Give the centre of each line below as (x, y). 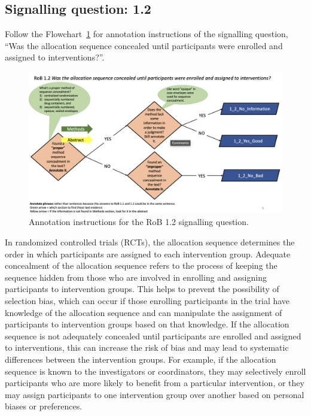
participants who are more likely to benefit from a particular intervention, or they (155, 383)
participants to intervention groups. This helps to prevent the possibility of (142, 289)
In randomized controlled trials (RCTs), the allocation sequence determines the (150, 242)
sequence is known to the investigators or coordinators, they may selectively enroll (155, 371)
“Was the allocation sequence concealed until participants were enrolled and (144, 45)
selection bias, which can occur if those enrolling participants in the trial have (147, 300)
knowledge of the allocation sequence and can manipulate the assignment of (144, 312)
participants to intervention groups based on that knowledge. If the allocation (147, 324)
